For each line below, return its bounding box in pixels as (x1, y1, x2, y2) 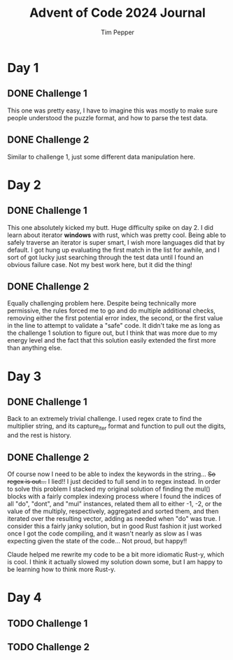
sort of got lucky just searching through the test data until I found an (7, 253, 204, 261)
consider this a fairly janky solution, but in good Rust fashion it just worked (7, 522, 223, 530)
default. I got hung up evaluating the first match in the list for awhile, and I (7, 245, 220, 254)
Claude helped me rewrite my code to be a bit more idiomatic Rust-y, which (7, 550, 225, 559)
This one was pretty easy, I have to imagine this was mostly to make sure (7, 106, 218, 115)
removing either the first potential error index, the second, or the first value (7, 314, 223, 322)
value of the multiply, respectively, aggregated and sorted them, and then (7, 507, 219, 515)
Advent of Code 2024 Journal (29, 5, 206, 21)
